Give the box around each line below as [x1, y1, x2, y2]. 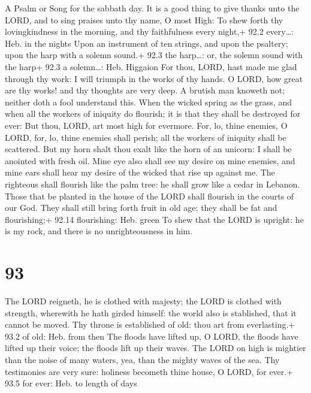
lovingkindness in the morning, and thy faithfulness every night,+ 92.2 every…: [5, 25, 294, 38]
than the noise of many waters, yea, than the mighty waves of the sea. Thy [5, 353, 280, 365]
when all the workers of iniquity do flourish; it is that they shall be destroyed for [5, 107, 301, 120]
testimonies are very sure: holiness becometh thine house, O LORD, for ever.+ [5, 365, 294, 377]
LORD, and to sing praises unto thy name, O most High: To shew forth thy [5, 13, 283, 26]
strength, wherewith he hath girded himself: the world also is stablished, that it [5, 306, 297, 319]
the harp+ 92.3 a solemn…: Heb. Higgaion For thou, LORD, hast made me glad [5, 60, 297, 72]
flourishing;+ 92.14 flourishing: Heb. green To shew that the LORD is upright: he [5, 213, 304, 225]
